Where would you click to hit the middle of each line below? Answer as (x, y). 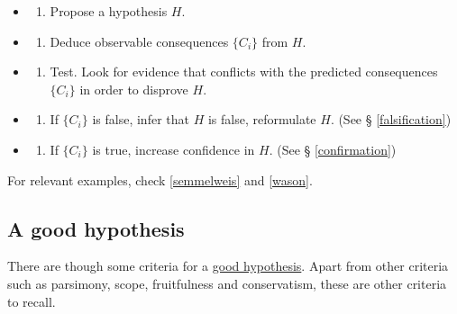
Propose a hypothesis (109, 11)
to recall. (32, 301)
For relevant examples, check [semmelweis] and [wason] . (160, 179)
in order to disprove (134, 89)
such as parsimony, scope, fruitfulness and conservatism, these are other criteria (227, 283)
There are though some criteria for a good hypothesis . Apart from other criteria (228, 266)
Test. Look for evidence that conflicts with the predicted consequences (244, 72)
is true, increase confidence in (174, 149)
